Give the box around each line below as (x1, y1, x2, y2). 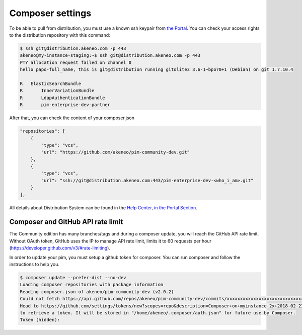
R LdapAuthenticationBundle (20, 95, 105, 101)
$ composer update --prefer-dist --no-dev (20, 275, 126, 280)
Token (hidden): (20, 317, 60, 323)
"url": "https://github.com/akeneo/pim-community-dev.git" (41, 149, 190, 155)
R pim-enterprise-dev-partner (20, 102, 111, 108)
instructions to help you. (9, 261, 60, 267)
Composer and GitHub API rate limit (9, 218, 123, 226)
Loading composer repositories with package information (20, 282, 164, 288)
